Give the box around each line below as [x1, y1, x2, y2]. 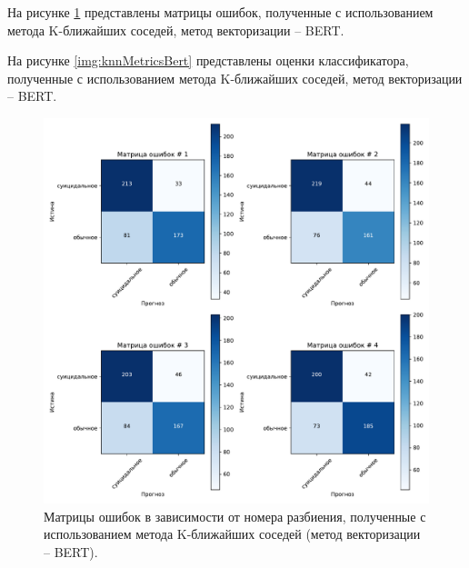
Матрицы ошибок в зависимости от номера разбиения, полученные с [44, 506, 426, 525]
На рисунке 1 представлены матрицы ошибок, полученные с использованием [7, 3, 434, 21]
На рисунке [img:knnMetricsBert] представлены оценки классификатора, [7, 51, 409, 70]
